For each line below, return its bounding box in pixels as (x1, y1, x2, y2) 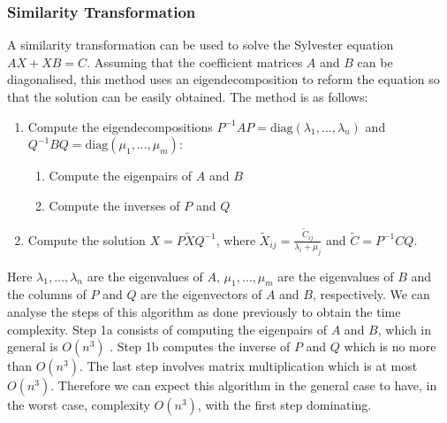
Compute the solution (27, 230, 146, 249)
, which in (377, 319, 432, 338)
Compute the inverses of (49, 196, 180, 214)
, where (216, 230, 256, 249)
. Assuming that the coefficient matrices (87, 52, 303, 71)
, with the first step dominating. (197, 396, 372, 414)
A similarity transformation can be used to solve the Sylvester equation (7, 35, 394, 54)
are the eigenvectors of (140, 285, 262, 304)
